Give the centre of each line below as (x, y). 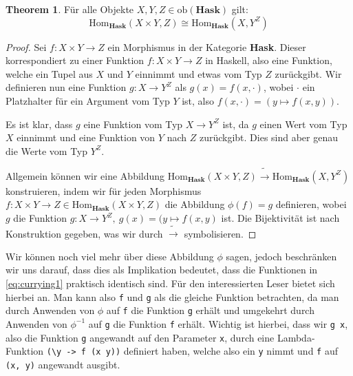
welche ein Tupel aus (49, 73)
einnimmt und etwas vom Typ (199, 73)
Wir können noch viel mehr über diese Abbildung (110, 256)
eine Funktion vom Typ (133, 124)
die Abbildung (195, 204)
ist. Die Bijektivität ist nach (280, 218)
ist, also (198, 100)
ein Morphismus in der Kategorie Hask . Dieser (207, 46)
